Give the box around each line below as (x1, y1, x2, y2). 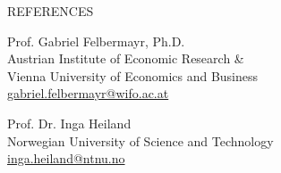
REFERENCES (7, 2, 94, 20)
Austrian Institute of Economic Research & (7, 49, 244, 68)
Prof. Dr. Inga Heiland (7, 113, 132, 132)
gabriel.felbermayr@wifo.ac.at (7, 84, 169, 103)
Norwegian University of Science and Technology (7, 131, 274, 150)
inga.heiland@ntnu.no (7, 149, 125, 168)
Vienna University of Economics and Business (7, 66, 259, 85)
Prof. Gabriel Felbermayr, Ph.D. (7, 31, 185, 50)
